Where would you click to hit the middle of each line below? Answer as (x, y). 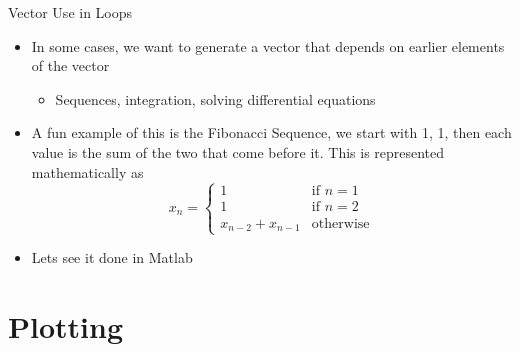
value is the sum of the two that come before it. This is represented (238, 151)
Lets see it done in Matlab (112, 257)
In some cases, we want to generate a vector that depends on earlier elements (268, 45)
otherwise (340, 223)
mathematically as (87, 171)
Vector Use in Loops (70, 12)
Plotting (65, 326)
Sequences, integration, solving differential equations (215, 98)
